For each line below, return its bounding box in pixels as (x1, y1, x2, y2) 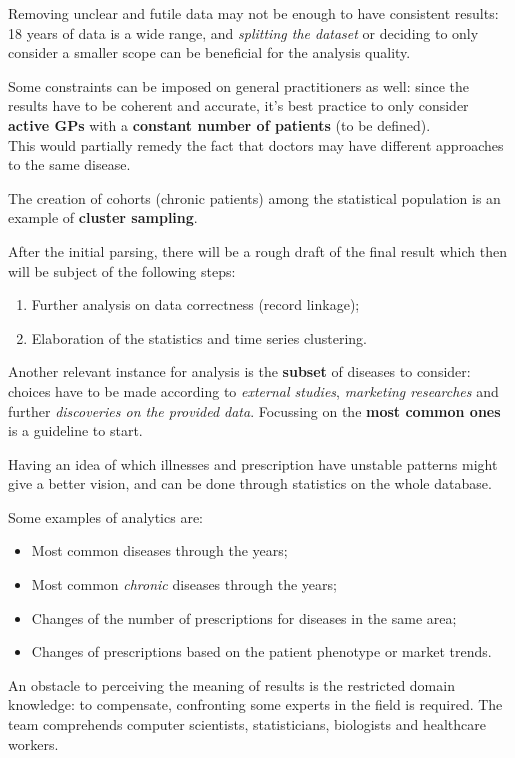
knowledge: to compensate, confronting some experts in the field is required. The (8, 694, 503, 715)
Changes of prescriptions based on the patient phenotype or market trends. (31, 641, 492, 662)
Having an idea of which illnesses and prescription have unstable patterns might (8, 453, 498, 474)
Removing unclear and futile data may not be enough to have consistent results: (8, 3, 499, 23)
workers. (8, 733, 59, 754)
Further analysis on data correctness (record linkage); (31, 294, 360, 315)
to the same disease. (8, 154, 131, 175)
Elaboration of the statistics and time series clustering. (31, 327, 368, 348)
